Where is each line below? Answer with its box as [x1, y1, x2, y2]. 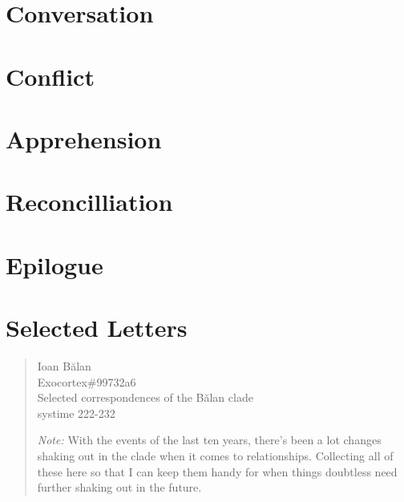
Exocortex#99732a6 [37, 373, 136, 390]
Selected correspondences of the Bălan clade [37, 389, 253, 406]
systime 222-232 [37, 404, 115, 421]
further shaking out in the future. [37, 479, 202, 496]
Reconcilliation [6, 185, 173, 218]
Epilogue [6, 248, 103, 281]
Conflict [6, 59, 95, 92]
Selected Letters [6, 311, 188, 344]
